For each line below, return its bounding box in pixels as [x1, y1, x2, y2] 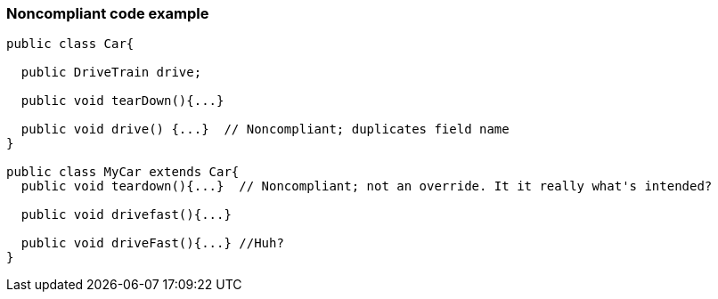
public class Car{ [6, 36, 135, 52]
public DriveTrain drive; [20, 65, 202, 80]
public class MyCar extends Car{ [6, 165, 240, 180]
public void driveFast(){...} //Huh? [20, 236, 284, 251]
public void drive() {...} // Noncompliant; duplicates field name [20, 122, 510, 137]
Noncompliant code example [6, 4, 209, 22]
